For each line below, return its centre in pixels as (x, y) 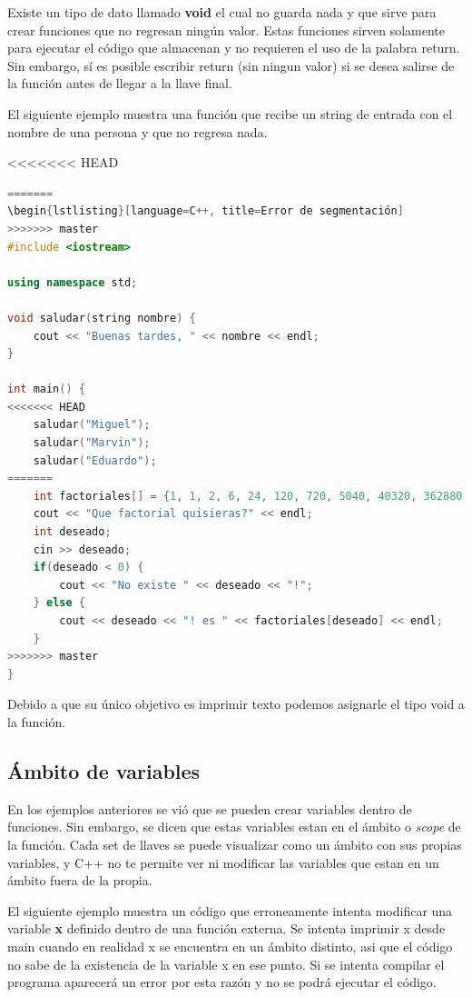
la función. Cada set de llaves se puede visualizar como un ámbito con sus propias (235, 844)
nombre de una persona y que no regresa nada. (138, 131)
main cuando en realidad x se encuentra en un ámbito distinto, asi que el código (230, 946)
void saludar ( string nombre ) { (102, 318)
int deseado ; (72, 532)
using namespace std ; (73, 282)
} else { (59, 603)
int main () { (46, 389)
